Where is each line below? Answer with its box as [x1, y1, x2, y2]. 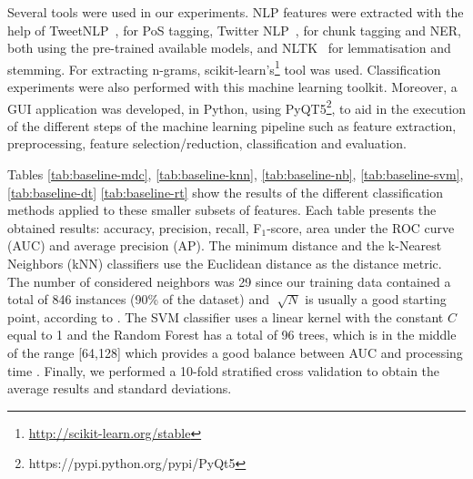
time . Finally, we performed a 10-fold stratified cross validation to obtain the [7, 361, 440, 380]
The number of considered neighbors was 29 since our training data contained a [7, 271, 451, 290]
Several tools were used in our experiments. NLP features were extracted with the [7, 3, 464, 21]
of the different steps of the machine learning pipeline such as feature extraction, [7, 116, 457, 135]
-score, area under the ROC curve [267, 218, 455, 237]
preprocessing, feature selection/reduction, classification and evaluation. [7, 134, 407, 153]
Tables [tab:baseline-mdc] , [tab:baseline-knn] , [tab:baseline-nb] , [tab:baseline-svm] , [7, 165, 464, 184]
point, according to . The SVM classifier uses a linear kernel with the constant [7, 307, 444, 326]
